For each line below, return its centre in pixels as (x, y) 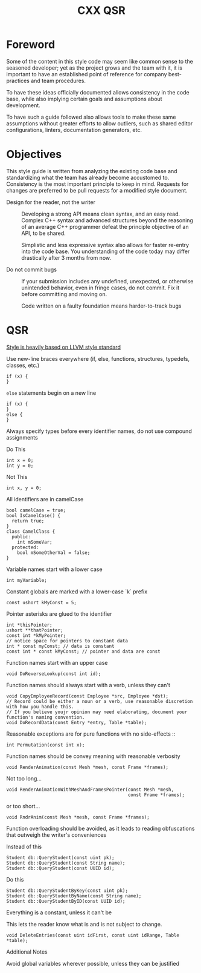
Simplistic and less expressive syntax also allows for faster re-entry (105, 245)
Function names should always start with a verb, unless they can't (88, 685)
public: (21, 536)
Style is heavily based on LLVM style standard (63, 347)
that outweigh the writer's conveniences (56, 835)
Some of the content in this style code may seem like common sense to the (100, 61)
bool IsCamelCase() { (33, 515)
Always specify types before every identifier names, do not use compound (99, 431)
